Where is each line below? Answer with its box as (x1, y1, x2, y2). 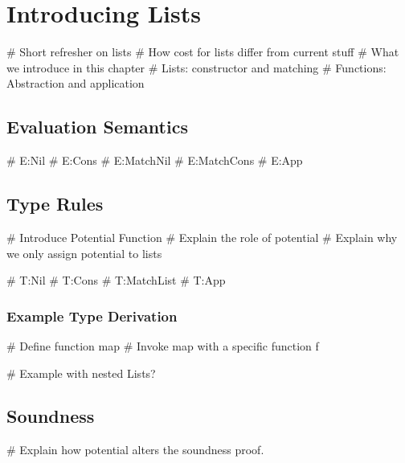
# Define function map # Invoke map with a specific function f (6, 337, 319, 354)
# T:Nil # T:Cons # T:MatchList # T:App (6, 272, 226, 289)
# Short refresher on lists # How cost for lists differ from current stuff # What (6, 43, 399, 60)
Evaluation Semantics (6, 114, 188, 139)
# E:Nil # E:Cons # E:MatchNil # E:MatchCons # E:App (6, 152, 303, 169)
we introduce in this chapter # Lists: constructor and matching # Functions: (6, 59, 387, 76)
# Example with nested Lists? (6, 364, 156, 381)
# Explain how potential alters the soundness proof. (6, 441, 264, 458)
